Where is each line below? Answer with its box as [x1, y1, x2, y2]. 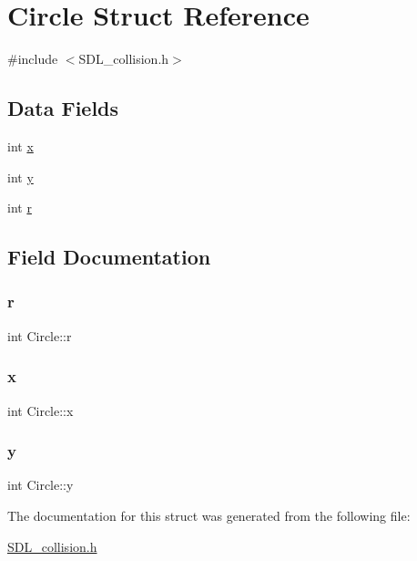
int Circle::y [7, 475, 74, 494]
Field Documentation [7, 243, 211, 271]
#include [7, 49, 58, 68]
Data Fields [7, 94, 119, 122]
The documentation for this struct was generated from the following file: [7, 505, 411, 525]
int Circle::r [7, 326, 72, 345]
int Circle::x [7, 400, 74, 420]
